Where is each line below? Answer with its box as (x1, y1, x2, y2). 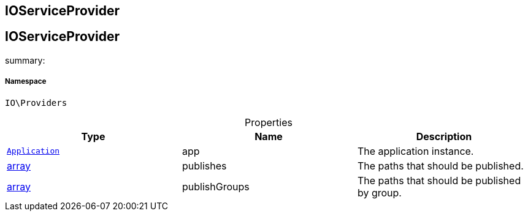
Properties (245, 116, 293, 128)
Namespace (5, 77, 47, 86)
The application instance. (357, 144, 474, 157)
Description (416, 130, 472, 143)
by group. (357, 186, 402, 199)
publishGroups (182, 180, 250, 193)
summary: (5, 54, 45, 65)
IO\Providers (5, 97, 67, 108)
